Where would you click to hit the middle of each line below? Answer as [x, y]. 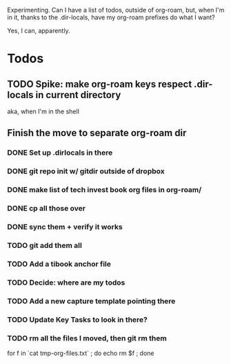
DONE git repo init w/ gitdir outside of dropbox [86, 171]
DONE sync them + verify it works [65, 227]
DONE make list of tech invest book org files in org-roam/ [104, 190]
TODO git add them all [45, 245]
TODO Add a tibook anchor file [59, 264]
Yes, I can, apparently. [39, 31]
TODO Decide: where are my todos [66, 282]
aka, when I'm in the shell [43, 111]
